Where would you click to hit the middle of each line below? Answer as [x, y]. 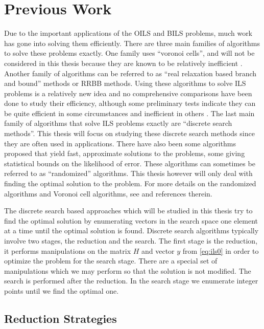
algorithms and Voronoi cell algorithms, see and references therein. [108, 193]
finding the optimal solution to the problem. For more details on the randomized [130, 183]
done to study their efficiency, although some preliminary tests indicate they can [130, 103]
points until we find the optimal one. [62, 290]
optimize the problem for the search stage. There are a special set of [111, 261]
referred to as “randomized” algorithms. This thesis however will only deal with [128, 173]
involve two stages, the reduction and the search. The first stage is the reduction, [131, 240]
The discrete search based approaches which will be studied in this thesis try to [128, 211]
